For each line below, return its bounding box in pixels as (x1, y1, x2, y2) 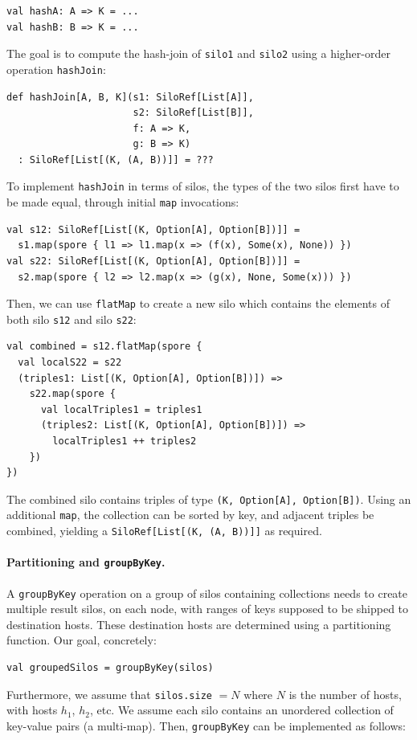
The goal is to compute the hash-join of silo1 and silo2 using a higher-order (6, 45, 390, 62)
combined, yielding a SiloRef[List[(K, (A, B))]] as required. (6, 522, 322, 539)
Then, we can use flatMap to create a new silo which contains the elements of (6, 295, 390, 312)
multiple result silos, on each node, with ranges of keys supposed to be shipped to (6, 600, 409, 617)
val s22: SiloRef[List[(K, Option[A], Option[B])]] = (6, 255, 300, 267)
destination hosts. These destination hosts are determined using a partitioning (6, 615, 391, 632)
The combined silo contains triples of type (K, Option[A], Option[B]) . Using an (6, 490, 411, 507)
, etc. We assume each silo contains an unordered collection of (89, 701, 394, 718)
